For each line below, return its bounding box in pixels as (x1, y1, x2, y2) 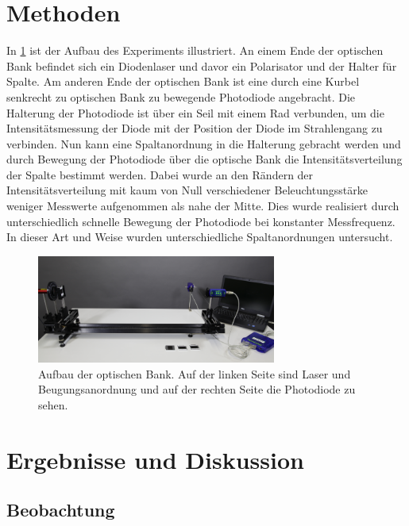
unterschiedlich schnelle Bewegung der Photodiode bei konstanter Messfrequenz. (6, 213, 395, 229)
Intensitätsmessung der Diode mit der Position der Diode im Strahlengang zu (6, 120, 383, 136)
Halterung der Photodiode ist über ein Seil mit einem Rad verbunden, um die (6, 104, 384, 121)
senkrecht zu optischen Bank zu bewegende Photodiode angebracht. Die (6, 88, 356, 105)
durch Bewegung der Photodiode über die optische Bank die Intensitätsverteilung (6, 151, 403, 167)
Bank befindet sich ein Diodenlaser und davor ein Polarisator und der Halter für (6, 57, 397, 74)
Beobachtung (6, 497, 115, 522)
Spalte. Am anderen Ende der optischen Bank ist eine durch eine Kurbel (6, 73, 360, 90)
